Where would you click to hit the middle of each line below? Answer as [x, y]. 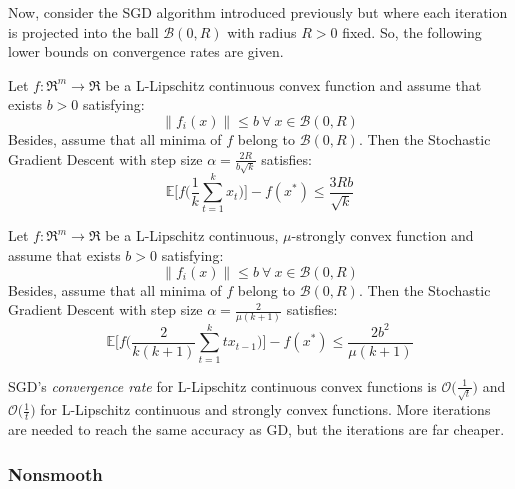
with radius [262, 31]
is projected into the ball [83, 31]
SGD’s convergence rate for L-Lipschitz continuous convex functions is [222, 385]
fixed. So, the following [412, 31]
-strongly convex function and [382, 235]
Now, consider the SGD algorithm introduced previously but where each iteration [258, 12]
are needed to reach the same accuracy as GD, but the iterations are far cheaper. [256, 429]
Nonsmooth [55, 473]
